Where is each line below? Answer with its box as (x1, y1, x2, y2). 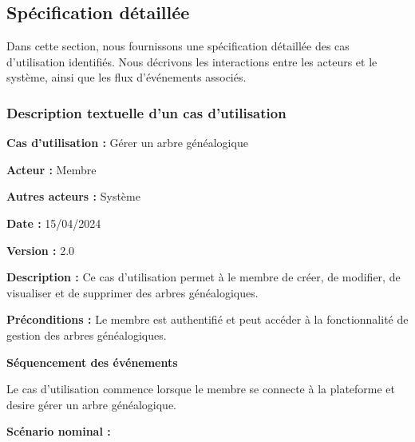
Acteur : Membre (6, 161, 97, 177)
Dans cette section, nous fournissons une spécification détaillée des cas (6, 38, 350, 54)
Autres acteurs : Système (6, 188, 140, 205)
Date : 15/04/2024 (6, 214, 101, 231)
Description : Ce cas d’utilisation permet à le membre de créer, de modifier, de (6, 269, 401, 285)
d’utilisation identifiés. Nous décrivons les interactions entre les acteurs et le (6, 53, 377, 70)
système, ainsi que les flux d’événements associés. (6, 69, 247, 86)
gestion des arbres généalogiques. (6, 326, 167, 343)
